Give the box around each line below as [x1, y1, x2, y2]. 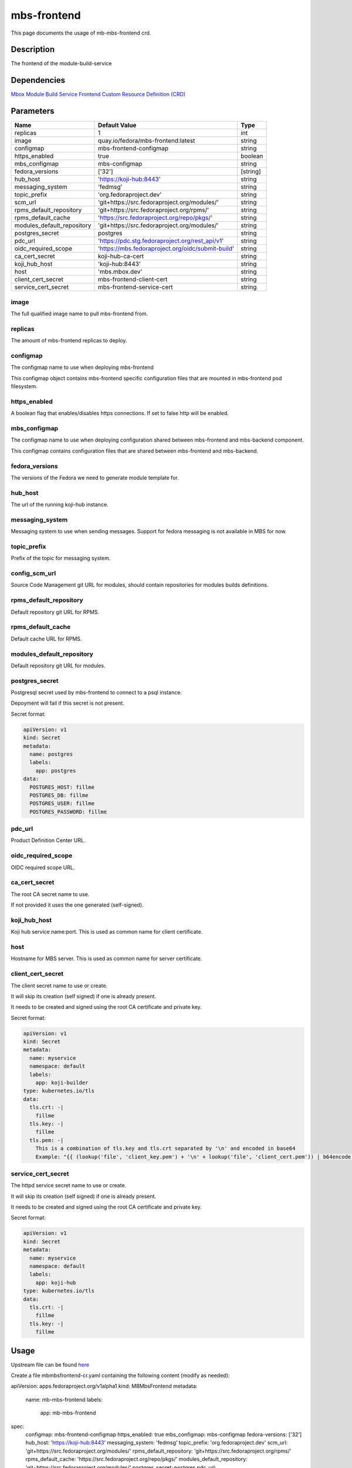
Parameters [11, 106, 55, 116]
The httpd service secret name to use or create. [11, 1182, 127, 1189]
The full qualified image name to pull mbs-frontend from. [11, 310, 148, 317]
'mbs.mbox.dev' [97, 268, 143, 276]
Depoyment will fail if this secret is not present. [11, 699, 124, 707]
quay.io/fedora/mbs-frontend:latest [97, 137, 195, 145]
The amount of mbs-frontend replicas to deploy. [11, 337, 127, 344]
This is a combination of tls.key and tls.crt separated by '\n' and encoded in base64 [35, 1145, 296, 1152]
